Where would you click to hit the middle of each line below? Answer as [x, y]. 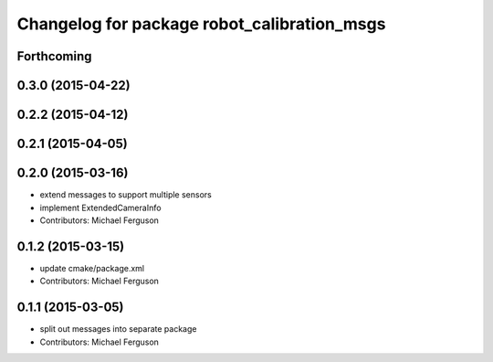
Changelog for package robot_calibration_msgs [201, 24]
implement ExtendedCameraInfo [100, 208]
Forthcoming [54, 56]
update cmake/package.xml [92, 268]
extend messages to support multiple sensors [126, 195]
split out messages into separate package [118, 329]
